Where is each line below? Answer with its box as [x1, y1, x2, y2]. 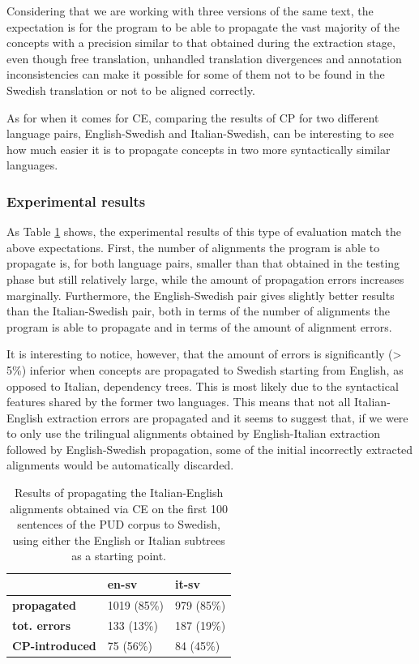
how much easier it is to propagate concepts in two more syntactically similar [6, 140, 391, 157]
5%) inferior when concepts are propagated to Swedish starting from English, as [6, 361, 404, 378]
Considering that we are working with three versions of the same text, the [6, 2, 374, 19]
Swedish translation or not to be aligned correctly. [6, 81, 255, 98]
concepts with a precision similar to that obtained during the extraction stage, [6, 34, 395, 51]
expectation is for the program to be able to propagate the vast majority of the [6, 18, 400, 35]
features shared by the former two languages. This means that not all [6, 393, 351, 410]
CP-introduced [12, 636, 96, 653]
